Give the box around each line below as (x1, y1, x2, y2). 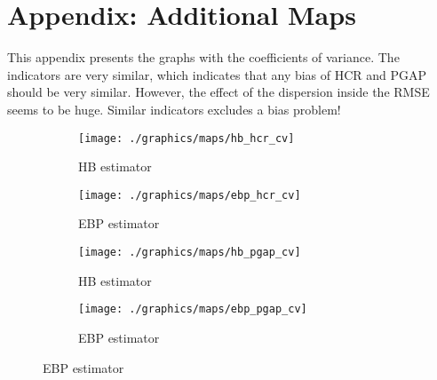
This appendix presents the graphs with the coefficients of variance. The (7, 48, 400, 67)
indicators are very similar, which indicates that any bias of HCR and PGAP (7, 65, 427, 83)
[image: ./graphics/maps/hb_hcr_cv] (78, 131, 295, 145)
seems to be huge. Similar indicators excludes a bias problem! (7, 99, 341, 118)
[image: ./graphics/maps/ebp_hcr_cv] (78, 188, 301, 202)
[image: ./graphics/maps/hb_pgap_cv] (78, 246, 301, 258)
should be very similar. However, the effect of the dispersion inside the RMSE (7, 83, 430, 101)
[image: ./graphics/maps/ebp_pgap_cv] (78, 303, 307, 316)
